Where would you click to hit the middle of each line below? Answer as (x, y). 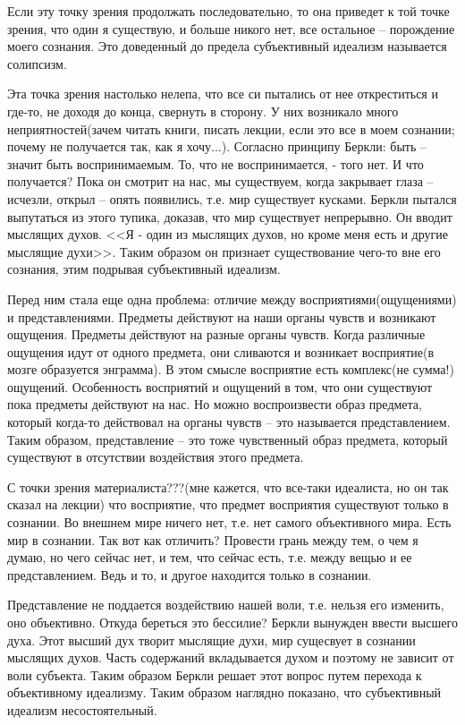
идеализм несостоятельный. (82, 709)
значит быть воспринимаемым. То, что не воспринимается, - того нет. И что (216, 163)
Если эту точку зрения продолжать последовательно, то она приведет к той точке (228, 11)
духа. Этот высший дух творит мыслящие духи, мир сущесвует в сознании (211, 640)
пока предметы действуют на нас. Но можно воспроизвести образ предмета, (215, 404)
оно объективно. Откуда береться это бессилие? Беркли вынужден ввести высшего (232, 622)
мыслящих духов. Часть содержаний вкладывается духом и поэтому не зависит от (231, 657)
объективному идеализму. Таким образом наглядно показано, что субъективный (224, 692)
